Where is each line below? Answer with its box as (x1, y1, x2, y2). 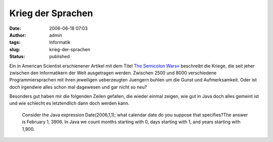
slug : (9, 46, 20, 53)
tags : (9, 39, 21, 45)
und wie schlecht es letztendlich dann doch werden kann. (9, 100, 130, 106)
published (49, 54, 70, 60)
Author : (9, 32, 26, 38)
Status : (9, 54, 25, 60)
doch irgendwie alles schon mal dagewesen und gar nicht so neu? (9, 84, 147, 90)
